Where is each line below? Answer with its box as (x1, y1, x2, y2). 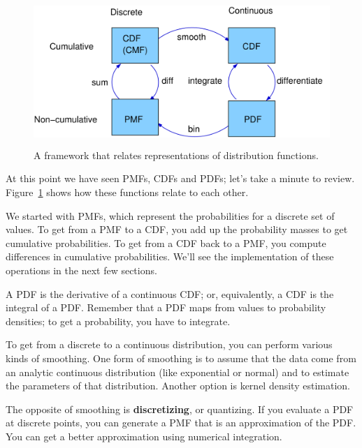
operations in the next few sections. (6, 262, 157, 277)
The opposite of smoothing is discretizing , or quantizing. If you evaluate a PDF (6, 401, 354, 416)
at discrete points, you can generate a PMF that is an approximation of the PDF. (6, 415, 356, 430)
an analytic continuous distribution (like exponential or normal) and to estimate (6, 364, 349, 379)
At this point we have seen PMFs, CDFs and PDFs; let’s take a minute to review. (6, 171, 355, 186)
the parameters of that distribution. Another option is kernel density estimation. (6, 378, 350, 393)
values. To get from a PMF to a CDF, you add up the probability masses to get (6, 222, 348, 237)
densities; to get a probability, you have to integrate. (6, 313, 231, 328)
